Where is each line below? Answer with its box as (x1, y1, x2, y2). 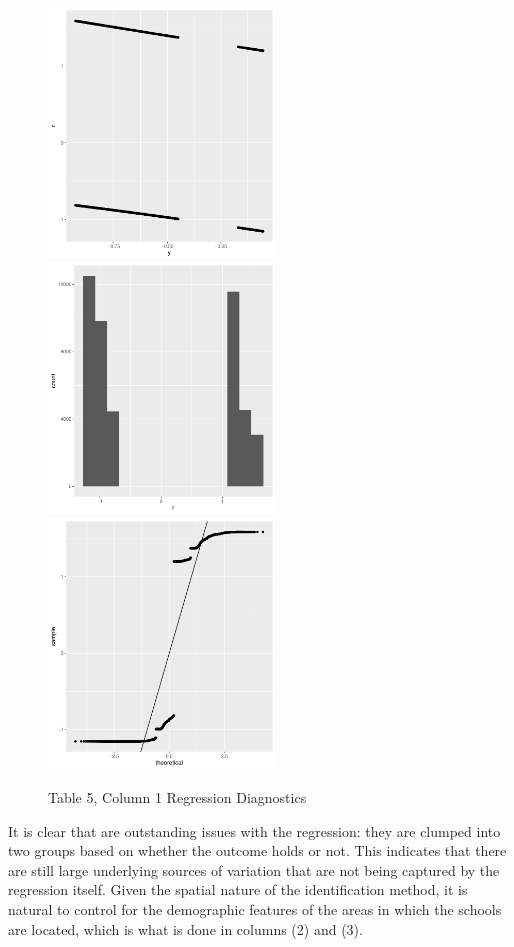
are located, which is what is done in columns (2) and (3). (8, 918, 363, 939)
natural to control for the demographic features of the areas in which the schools (8, 898, 502, 919)
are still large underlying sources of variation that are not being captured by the (8, 859, 500, 880)
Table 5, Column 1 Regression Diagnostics (48, 786, 307, 807)
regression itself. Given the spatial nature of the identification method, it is (8, 879, 468, 900)
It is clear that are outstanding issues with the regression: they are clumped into (8, 820, 501, 841)
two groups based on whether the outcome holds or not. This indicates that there (8, 840, 507, 861)
